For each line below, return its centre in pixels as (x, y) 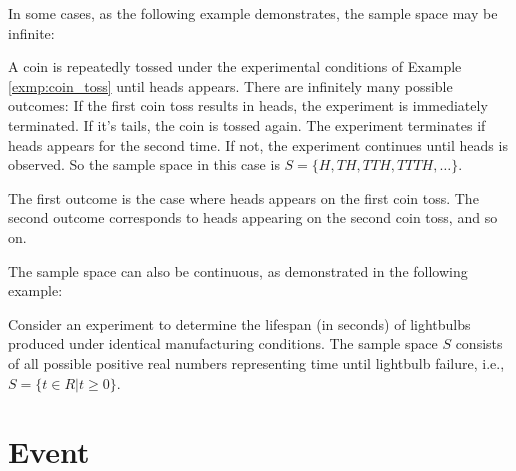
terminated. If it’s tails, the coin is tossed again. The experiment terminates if (247, 124)
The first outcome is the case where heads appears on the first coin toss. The (243, 197)
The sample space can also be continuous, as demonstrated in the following (238, 270)
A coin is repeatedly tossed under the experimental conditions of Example (235, 66)
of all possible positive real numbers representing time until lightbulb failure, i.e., (256, 362)
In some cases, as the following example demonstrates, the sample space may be (253, 13)
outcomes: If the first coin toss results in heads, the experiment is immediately (248, 105)
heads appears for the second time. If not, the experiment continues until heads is (258, 144)
